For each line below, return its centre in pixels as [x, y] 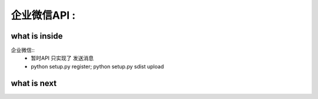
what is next [34, 83]
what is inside [37, 36]
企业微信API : [43, 15]
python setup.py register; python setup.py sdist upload [97, 66]
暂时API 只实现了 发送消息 [62, 58]
